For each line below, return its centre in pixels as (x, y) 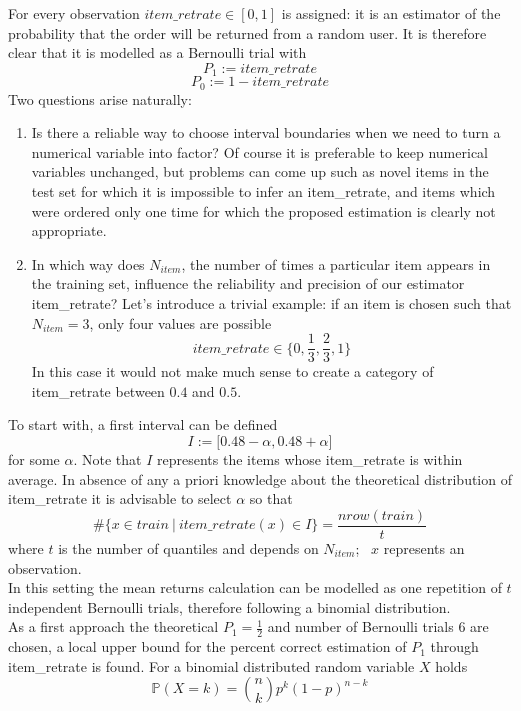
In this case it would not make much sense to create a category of (232, 371)
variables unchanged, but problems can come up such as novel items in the (260, 171)
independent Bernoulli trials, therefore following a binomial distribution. (229, 606)
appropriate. (69, 230)
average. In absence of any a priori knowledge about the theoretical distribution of (260, 478)
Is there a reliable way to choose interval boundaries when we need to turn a (266, 132)
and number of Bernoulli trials (360, 626)
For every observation (74, 13)
